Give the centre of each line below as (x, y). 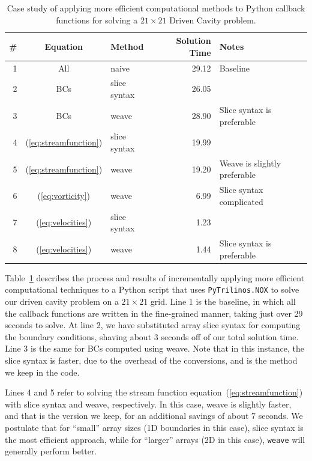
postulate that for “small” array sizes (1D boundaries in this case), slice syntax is (154, 427)
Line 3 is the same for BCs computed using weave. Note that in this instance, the (154, 348)
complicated (241, 201)
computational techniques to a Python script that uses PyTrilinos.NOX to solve (152, 289)
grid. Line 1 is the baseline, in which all (223, 301)
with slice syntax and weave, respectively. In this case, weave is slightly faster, (148, 404)
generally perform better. (51, 451)
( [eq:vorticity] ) (64, 196)
